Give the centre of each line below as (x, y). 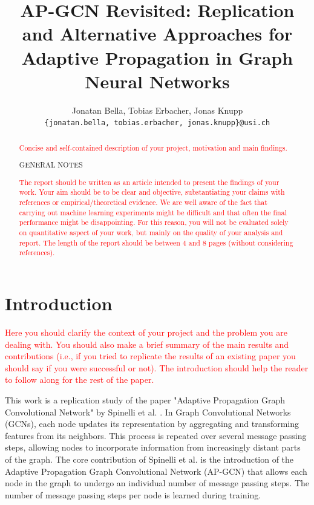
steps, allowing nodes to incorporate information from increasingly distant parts (153, 447)
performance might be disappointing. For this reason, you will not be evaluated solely (154, 222)
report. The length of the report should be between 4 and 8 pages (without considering (156, 242)
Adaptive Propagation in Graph (157, 57)
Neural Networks (157, 81)
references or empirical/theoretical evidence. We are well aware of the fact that (143, 202)
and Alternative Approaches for (157, 34)
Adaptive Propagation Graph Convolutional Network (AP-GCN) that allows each (156, 471)
